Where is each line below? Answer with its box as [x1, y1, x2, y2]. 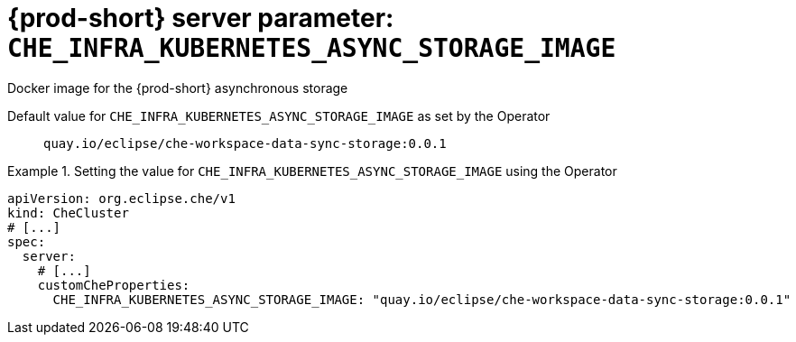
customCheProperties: [37, 277, 190, 292]
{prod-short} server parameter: [7, 3, 394, 33]
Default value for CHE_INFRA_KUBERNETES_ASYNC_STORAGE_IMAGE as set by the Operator [7, 107, 551, 124]
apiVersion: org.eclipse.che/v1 [7, 190, 236, 206]
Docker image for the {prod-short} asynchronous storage [7, 79, 348, 96]
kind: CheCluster [7, 205, 129, 220]
